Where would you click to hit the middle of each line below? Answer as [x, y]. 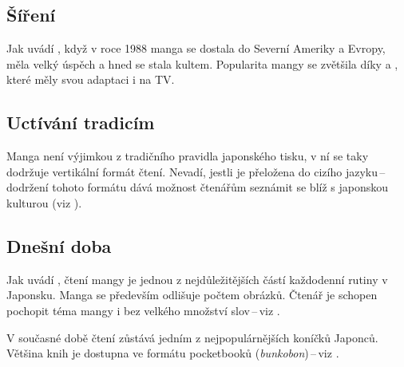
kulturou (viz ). [44, 202]
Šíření [31, 15]
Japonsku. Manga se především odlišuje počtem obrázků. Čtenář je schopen [192, 295]
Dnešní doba [59, 245]
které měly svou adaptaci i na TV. [91, 79]
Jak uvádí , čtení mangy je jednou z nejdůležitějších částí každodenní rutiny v [197, 279]
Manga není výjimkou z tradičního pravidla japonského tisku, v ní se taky [188, 156]
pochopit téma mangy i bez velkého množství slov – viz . [143, 310]
